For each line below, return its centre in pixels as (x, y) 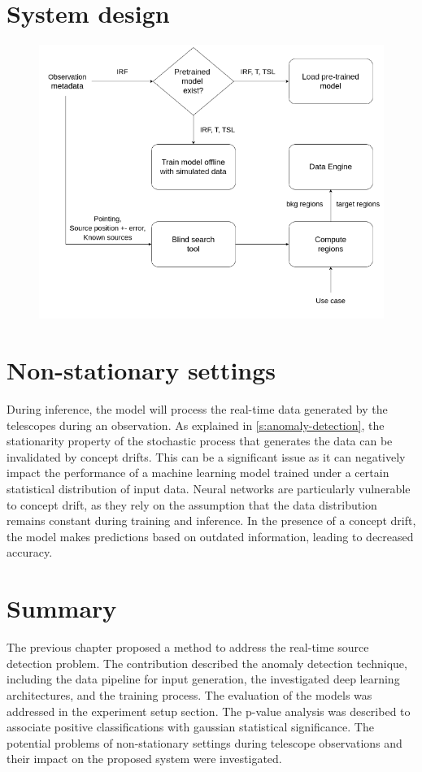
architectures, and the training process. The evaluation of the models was (189, 694)
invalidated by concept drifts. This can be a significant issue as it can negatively (206, 456)
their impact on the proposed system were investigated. (144, 759)
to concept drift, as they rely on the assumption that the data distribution (192, 504)
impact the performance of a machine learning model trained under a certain (198, 473)
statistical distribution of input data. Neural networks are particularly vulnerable (209, 489)
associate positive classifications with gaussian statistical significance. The (190, 727)
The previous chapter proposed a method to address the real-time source (188, 647)
